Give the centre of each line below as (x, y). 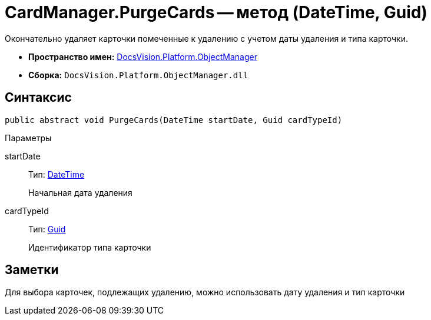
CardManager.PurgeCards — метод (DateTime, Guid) (216, 12)
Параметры (28, 138)
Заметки (32, 270)
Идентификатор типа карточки (90, 247)
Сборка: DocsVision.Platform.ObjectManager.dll (138, 75)
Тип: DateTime (57, 174)
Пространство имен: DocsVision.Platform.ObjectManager (143, 56)
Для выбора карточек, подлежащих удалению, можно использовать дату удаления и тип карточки (205, 292)
